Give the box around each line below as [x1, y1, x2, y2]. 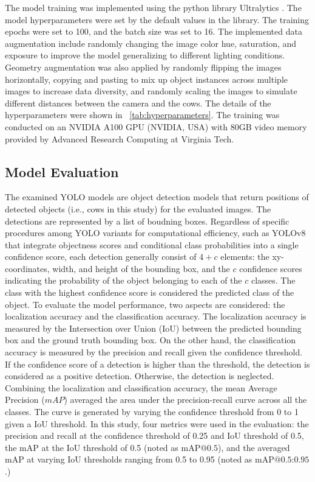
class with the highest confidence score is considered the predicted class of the [5, 286, 294, 299]
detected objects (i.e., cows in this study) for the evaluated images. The [5, 202, 271, 215]
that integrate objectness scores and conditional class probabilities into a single [5, 238, 299, 251]
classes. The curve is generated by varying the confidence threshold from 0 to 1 [5, 405, 299, 418]
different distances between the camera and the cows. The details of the [5, 96, 271, 109]
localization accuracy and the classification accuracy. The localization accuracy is [5, 310, 307, 323]
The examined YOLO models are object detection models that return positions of [5, 190, 309, 203]
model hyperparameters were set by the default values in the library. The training [5, 13, 310, 26]
